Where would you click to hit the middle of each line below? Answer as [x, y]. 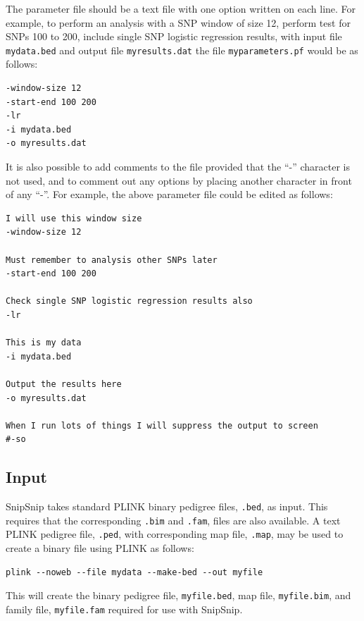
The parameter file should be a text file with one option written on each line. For [181, 8]
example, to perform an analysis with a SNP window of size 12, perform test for [178, 22]
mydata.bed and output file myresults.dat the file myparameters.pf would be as [182, 50]
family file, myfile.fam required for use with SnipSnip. [124, 609]
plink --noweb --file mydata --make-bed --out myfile [134, 572]
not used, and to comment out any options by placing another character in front [179, 180]
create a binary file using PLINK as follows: [100, 548]
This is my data [44, 343]
